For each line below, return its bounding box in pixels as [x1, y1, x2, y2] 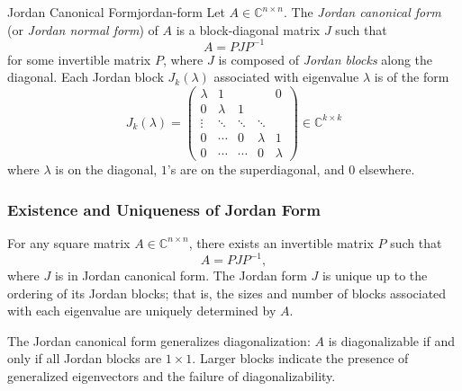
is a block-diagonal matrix [176, 20, 321, 39]
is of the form [374, 67, 449, 86]
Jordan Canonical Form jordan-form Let [7, 3, 225, 21]
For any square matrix [7, 233, 131, 252]
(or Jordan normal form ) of [7, 20, 159, 39]
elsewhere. [358, 160, 415, 179]
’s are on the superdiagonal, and [167, 160, 345, 179]
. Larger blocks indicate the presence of [192, 349, 409, 368]
